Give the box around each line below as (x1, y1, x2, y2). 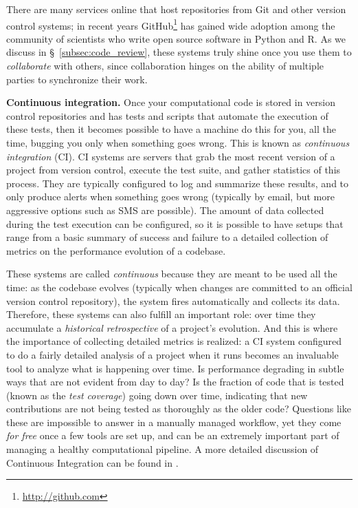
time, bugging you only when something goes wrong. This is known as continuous (6, 136, 350, 149)
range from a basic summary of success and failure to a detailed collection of (6, 230, 328, 244)
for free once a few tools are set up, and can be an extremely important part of (6, 428, 339, 443)
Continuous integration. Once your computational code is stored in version (6, 95, 335, 109)
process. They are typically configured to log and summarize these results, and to (6, 176, 349, 190)
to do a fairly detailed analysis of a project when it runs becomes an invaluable (6, 347, 339, 361)
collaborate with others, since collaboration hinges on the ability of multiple (6, 59, 324, 73)
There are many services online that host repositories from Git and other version (6, 2, 346, 16)
